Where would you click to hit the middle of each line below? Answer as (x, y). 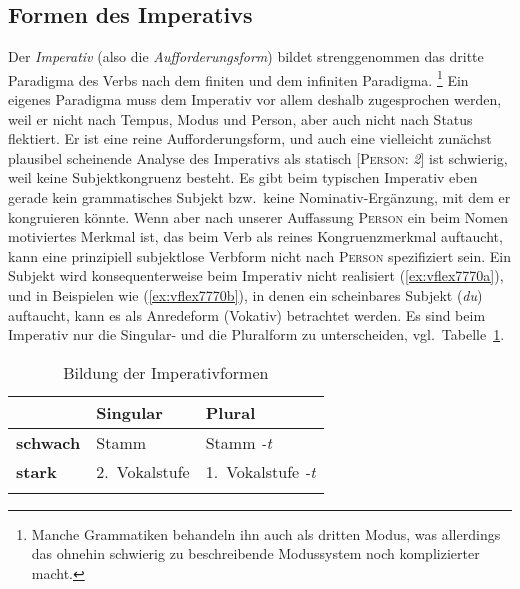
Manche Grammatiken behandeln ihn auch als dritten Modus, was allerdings (266, 533)
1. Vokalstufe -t (260, 471)
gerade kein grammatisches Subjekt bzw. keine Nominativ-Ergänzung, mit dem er (259, 197)
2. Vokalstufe (143, 471)
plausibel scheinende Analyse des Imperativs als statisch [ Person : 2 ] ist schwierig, (258, 157)
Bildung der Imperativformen (166, 372)
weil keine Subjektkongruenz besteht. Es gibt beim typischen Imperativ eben (243, 177)
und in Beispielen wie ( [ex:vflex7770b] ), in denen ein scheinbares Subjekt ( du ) (245, 294)
